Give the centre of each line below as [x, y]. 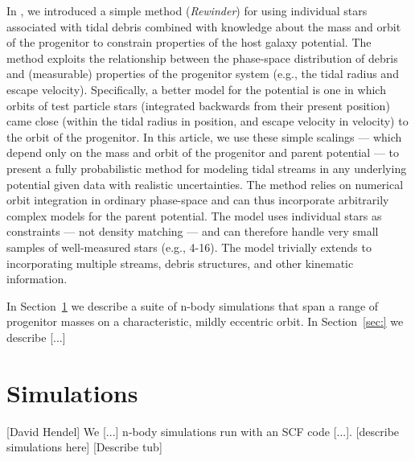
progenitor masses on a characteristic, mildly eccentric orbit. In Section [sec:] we [205, 321]
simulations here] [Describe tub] [84, 447]
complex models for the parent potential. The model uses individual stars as [194, 215]
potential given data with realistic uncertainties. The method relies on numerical [205, 184]
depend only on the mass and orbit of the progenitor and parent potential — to [203, 152]
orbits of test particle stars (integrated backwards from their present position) [198, 105]
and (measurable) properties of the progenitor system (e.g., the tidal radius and [203, 74]
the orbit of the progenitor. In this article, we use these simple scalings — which [204, 136]
